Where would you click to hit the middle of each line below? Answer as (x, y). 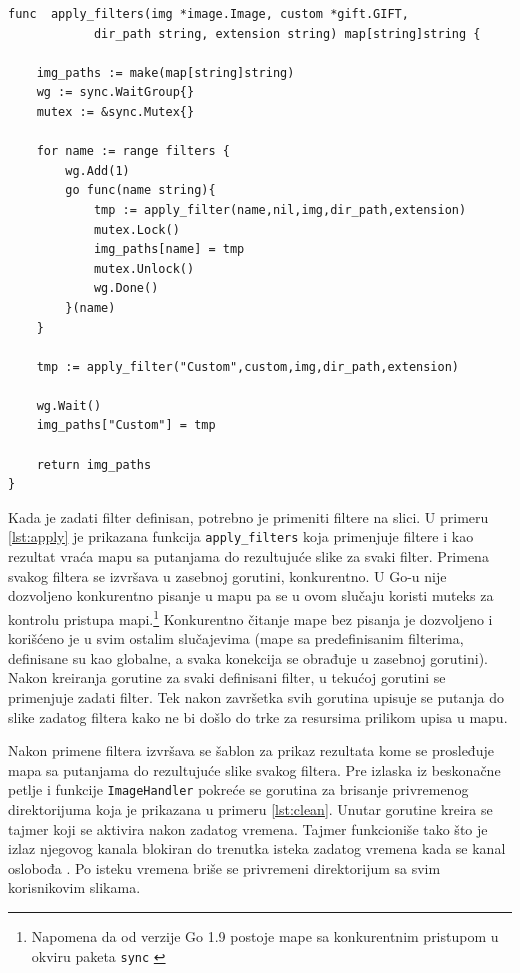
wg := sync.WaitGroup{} (115, 92)
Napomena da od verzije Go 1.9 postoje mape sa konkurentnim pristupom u (265, 935)
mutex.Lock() (136, 229)
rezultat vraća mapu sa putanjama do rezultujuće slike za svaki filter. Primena (248, 556)
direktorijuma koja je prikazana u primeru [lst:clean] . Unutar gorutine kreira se (250, 808)
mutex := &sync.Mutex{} (115, 111)
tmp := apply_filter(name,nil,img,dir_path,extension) (280, 209)
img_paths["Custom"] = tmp (126, 425)
